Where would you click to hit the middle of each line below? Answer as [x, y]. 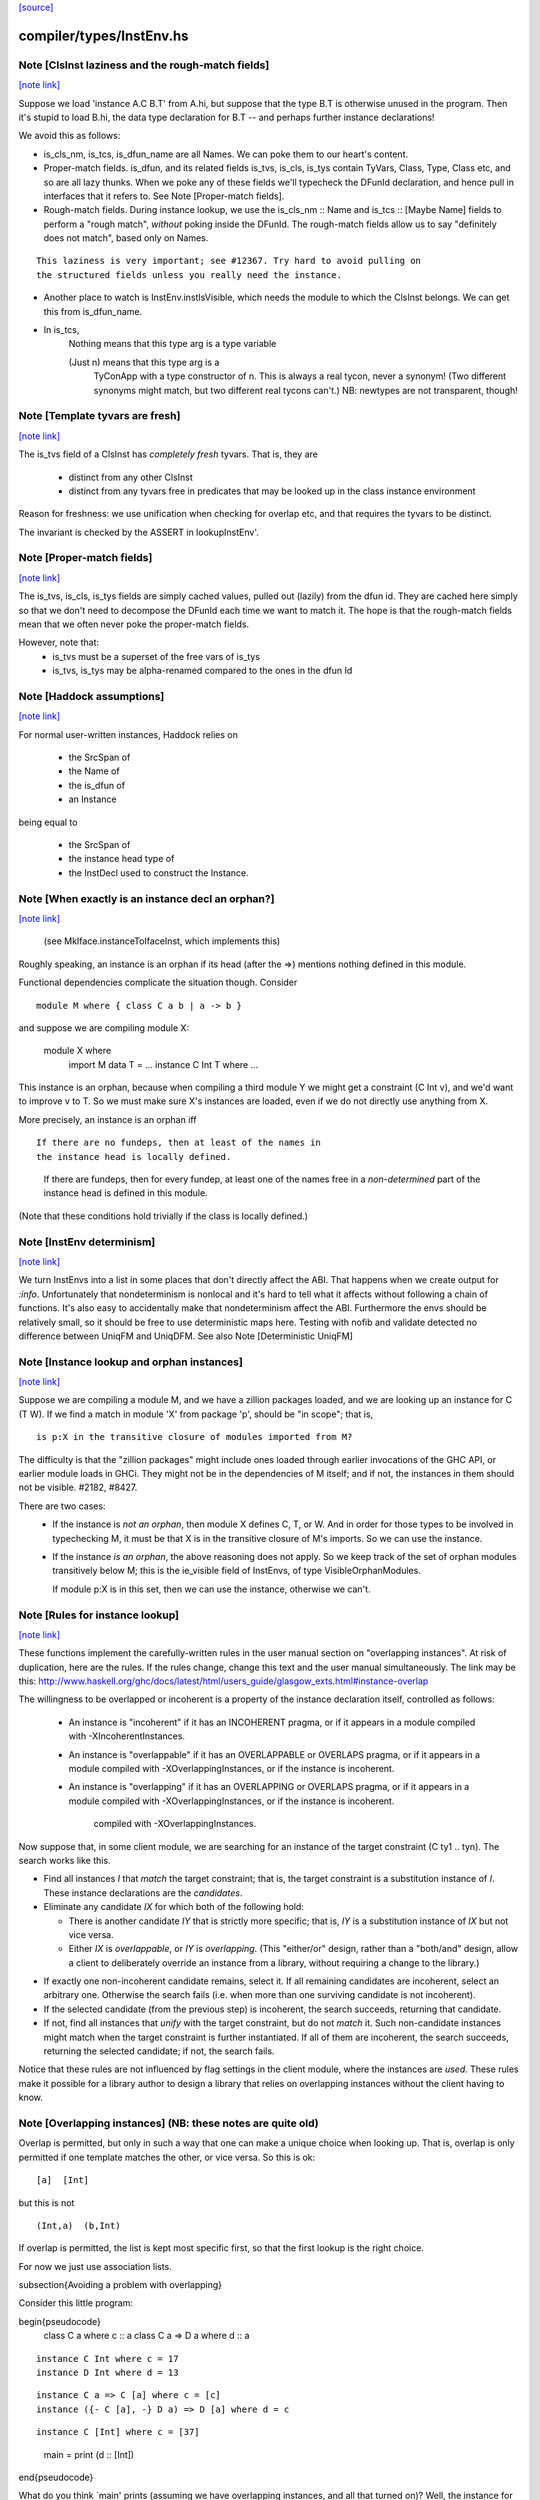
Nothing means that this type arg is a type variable [172, 344]
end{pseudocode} [56, 2477]
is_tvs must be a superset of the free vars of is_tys [156, 656]
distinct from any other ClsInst [131, 477]
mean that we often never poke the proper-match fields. [134, 624]
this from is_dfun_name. [93, 311]
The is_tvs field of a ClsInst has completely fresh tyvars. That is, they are [168, 454]
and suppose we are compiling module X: [104, 1027]
